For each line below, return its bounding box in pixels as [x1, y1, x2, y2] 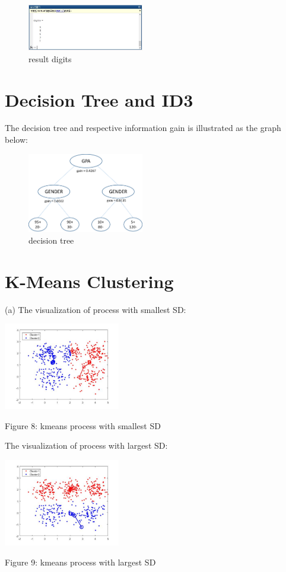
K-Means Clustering [5, 269, 174, 293]
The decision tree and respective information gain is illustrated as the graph [5, 122, 281, 134]
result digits [28, 52, 72, 65]
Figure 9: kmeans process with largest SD [5, 555, 156, 568]
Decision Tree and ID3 [5, 87, 193, 111]
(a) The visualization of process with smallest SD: [5, 303, 186, 315]
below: [5, 133, 28, 146]
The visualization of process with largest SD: [5, 439, 168, 452]
